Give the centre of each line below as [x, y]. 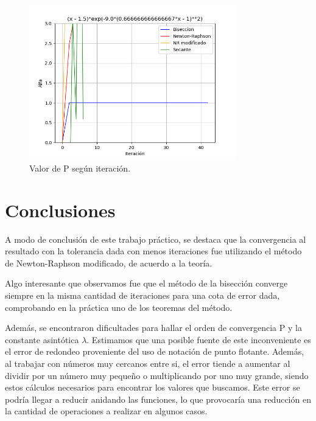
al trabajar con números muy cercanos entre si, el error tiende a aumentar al [148, 364]
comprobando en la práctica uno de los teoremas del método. [119, 307]
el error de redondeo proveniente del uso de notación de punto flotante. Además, [155, 351]
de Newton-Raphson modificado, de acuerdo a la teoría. [109, 263]
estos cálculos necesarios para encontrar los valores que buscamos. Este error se [153, 387]
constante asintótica [42, 339]
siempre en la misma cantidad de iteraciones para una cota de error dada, [142, 295]
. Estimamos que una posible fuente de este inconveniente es [199, 339]
